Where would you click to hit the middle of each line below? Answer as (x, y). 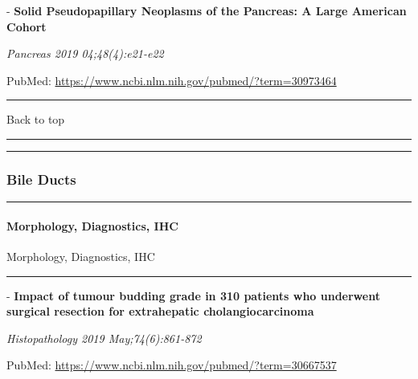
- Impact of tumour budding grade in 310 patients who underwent (193, 295)
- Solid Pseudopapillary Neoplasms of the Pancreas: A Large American (207, 10)
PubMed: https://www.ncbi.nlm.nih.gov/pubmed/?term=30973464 (172, 80)
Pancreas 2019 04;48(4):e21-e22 (85, 53)
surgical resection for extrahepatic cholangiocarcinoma (160, 311)
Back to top (36, 119)
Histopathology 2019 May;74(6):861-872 (104, 338)
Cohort (27, 26)
